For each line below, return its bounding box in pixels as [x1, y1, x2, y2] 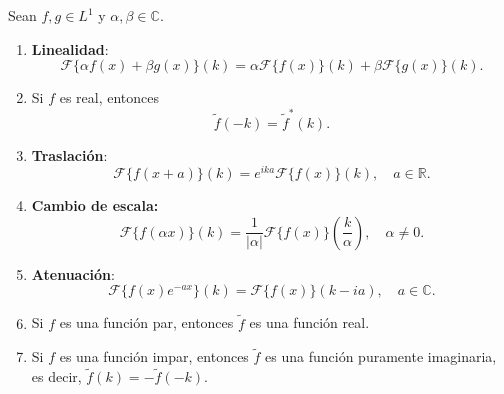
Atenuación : [31, 263, 115, 284]
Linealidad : [31, 38, 109, 59]
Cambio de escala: [31, 195, 159, 216]
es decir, [31, 366, 82, 387]
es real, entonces [59, 87, 160, 108]
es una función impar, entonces [59, 346, 249, 367]
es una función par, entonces [59, 312, 234, 333]
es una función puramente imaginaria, [265, 346, 497, 367]
